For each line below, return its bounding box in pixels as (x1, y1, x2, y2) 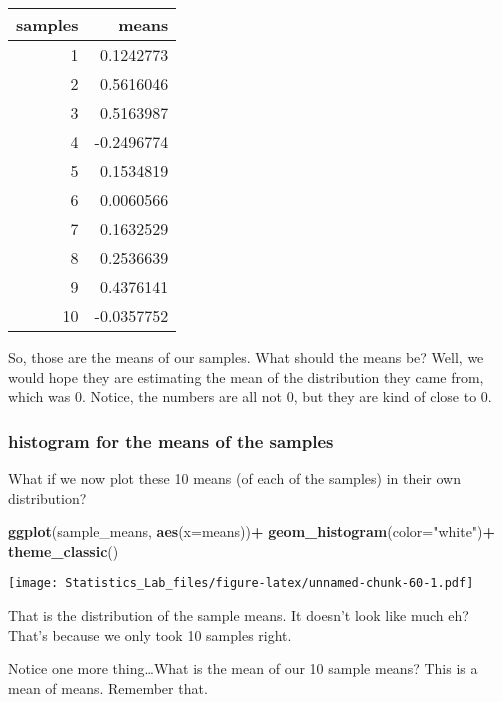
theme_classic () (8, 540, 119, 561)
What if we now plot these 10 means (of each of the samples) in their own (8, 468, 461, 488)
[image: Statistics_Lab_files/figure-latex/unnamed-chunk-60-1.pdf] (8, 576, 474, 591)
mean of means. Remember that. (8, 677, 208, 698)
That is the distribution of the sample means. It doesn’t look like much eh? (8, 605, 469, 626)
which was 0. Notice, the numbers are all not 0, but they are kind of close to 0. (8, 386, 492, 407)
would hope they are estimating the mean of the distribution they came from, (8, 366, 484, 387)
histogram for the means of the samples (8, 428, 334, 453)
